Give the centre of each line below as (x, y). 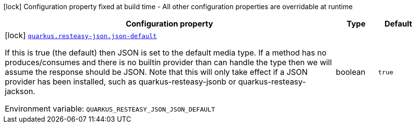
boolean (351, 72)
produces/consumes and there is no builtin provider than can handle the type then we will (169, 62)
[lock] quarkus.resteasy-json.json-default (81, 35)
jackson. (20, 91)
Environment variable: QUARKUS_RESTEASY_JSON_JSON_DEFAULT (110, 109)
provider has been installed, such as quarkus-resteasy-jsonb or (121, 82)
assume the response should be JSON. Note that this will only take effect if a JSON (156, 72)
